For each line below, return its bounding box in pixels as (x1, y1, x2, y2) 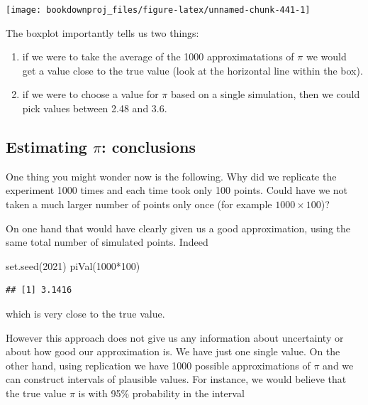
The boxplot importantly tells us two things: (6, 25, 199, 40)
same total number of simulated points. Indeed (6, 234, 208, 249)
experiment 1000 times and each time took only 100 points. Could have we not (6, 183, 347, 198)
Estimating (6, 136, 87, 158)
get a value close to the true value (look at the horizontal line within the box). (22, 63, 363, 77)
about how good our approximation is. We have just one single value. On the (6, 344, 340, 359)
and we (323, 357, 354, 372)
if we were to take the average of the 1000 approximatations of (22, 49, 294, 64)
